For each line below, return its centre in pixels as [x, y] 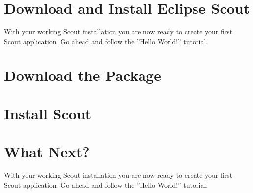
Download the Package [83, 75]
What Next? [47, 152]
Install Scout [48, 113]
